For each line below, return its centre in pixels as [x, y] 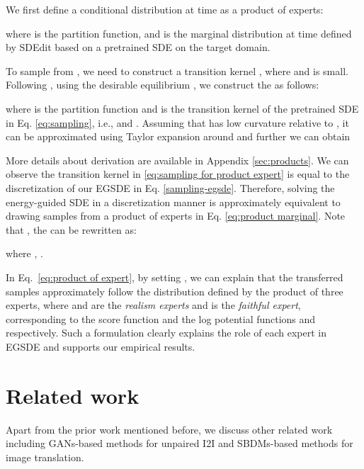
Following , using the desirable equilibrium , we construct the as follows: [163, 85]
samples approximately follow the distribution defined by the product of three [175, 291]
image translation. [45, 457]
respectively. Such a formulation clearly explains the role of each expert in [166, 333]
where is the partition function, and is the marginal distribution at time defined [179, 33]
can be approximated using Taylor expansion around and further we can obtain [178, 136]
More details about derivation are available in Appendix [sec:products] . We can [177, 160]
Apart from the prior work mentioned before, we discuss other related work [169, 429]
